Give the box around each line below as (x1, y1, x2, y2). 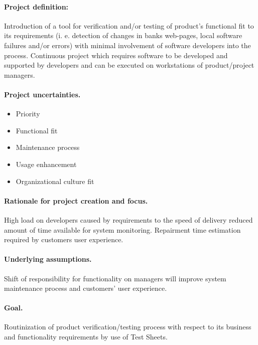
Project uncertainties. (4, 89, 81, 99)
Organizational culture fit (16, 176, 94, 186)
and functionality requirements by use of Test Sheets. (4, 331, 168, 342)
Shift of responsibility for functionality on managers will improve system (4, 273, 226, 283)
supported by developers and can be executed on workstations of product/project (4, 60, 254, 70)
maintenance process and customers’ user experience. (4, 283, 167, 293)
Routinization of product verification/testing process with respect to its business (4, 321, 251, 332)
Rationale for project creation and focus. (4, 195, 148, 206)
